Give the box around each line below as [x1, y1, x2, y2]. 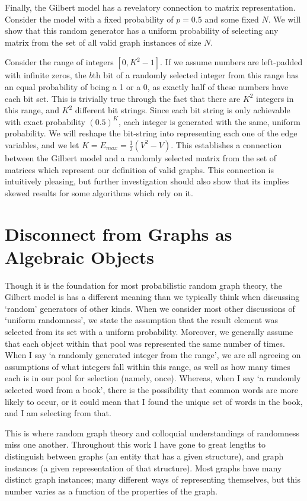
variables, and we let [5, 138, 79, 151]
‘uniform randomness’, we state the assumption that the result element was [5, 314, 279, 326]
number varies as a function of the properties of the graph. [5, 484, 218, 497]
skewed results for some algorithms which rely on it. [5, 186, 193, 199]
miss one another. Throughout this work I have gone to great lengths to [5, 438, 266, 451]
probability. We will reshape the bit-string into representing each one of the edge [5, 127, 298, 139]
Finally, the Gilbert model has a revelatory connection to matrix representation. [5, 1, 296, 13]
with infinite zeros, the [5, 69, 87, 81]
